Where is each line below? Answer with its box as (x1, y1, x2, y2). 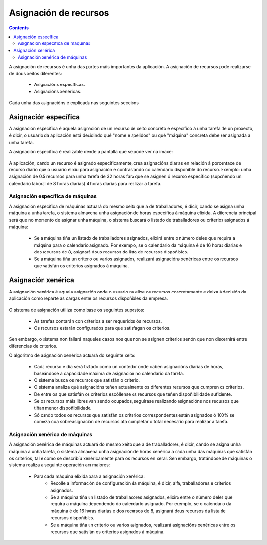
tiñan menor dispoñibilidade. (34, 405, 92, 411)
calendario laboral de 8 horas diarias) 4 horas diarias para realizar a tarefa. (9, 180, 162, 186)
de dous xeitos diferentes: (9, 70, 62, 76)
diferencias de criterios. (9, 343, 58, 349)
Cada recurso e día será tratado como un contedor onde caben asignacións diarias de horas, (34, 364, 223, 369)
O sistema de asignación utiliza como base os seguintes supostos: (9, 307, 145, 313)
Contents (9, 25, 29, 31)
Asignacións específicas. (34, 82, 85, 87)
